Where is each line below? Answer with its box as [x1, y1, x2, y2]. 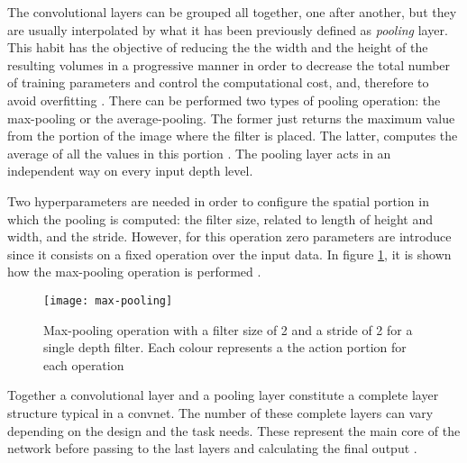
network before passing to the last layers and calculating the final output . [7, 439, 417, 458]
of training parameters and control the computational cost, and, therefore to [7, 73, 429, 92]
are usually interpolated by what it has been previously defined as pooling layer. [7, 20, 448, 39]
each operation [43, 355, 124, 374]
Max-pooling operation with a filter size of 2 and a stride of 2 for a [43, 320, 413, 339]
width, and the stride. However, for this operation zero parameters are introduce [7, 227, 452, 246]
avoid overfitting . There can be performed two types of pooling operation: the [7, 90, 441, 109]
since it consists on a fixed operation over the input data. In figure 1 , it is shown [7, 244, 452, 263]
